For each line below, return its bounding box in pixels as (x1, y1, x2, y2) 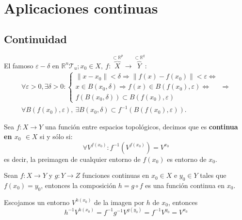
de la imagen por (94, 197, 145, 207)
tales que (200, 170, 226, 180)
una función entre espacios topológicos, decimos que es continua (45, 122, 238, 132)
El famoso (4, 60, 33, 70)
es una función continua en (145, 180, 225, 190)
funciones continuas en (82, 170, 149, 180)
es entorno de (167, 154, 207, 164)
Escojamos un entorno (4, 197, 70, 207)
